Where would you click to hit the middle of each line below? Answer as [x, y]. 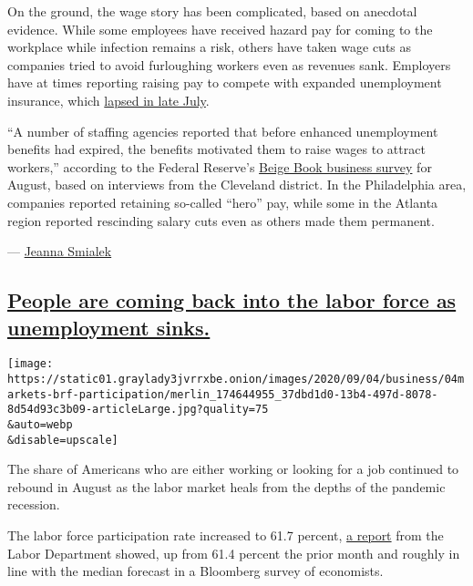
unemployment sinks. [109, 327]
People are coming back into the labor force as [232, 300]
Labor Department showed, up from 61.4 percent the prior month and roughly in [234, 553]
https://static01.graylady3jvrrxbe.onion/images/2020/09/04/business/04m [236, 379]
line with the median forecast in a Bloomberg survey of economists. [195, 571]
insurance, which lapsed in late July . [108, 100]
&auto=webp [40, 424]
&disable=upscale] [63, 440]
